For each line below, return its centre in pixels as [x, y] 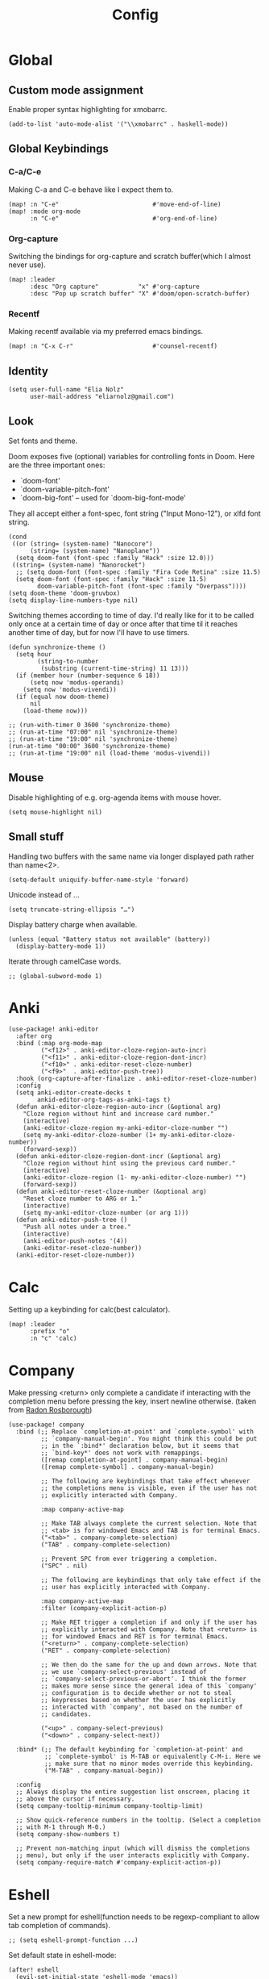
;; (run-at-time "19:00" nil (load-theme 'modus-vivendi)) [110, 753]
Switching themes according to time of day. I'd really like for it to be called [131, 615]
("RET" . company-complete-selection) [106, 1651]
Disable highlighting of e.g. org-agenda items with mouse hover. [115, 797]
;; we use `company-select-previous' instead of [124, 1672]
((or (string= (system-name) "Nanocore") [82, 544]
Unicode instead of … [44, 894]
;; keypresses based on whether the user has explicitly [138, 1701]
